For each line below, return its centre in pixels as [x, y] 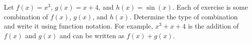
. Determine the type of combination [184, 16]
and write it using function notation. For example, [79, 26]
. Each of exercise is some [210, 7]
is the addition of [213, 26]
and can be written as [92, 35]
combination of [26, 16]
